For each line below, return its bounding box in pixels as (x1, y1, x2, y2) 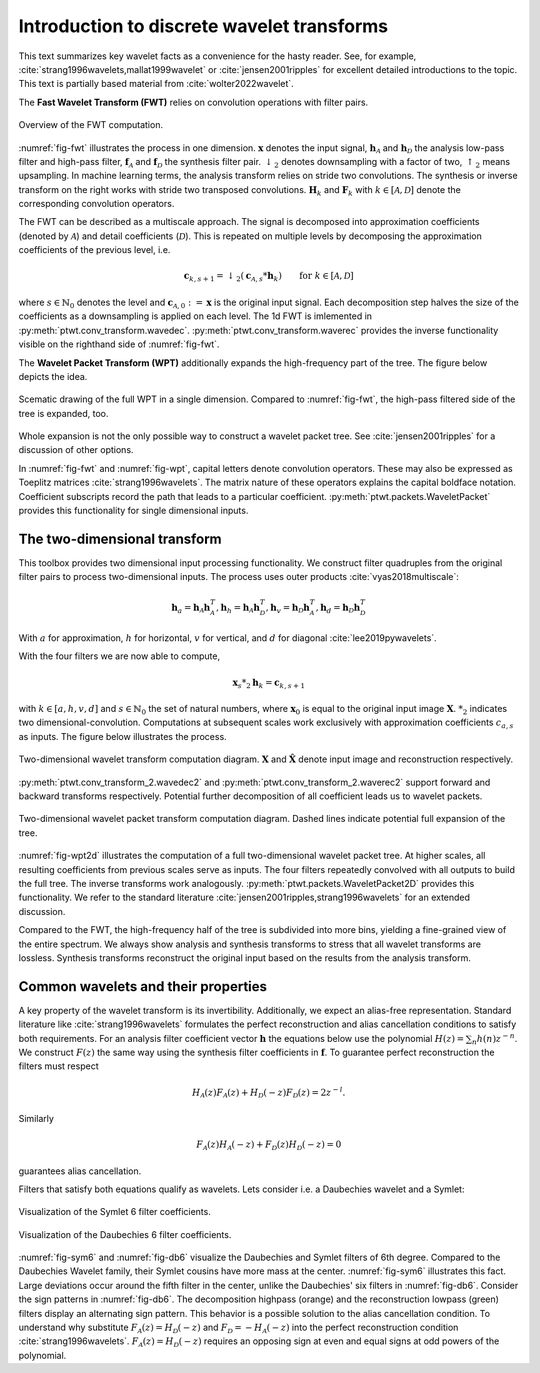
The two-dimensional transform (18, 530, 222, 547)
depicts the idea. (18, 370, 88, 382)
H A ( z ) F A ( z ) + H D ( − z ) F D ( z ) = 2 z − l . (191, 1085, 346, 1100)
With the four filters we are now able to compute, (18, 650, 220, 662)
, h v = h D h (265, 601, 310, 615)
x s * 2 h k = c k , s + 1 (232, 676, 305, 690)
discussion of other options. (18, 444, 134, 456)
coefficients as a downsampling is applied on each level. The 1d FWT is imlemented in (18, 310, 373, 322)
